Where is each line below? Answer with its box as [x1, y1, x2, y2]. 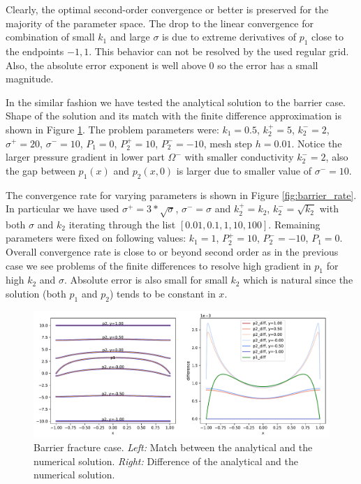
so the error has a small [217, 57, 318, 72]
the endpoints [6, 43, 64, 58]
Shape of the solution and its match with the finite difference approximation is [6, 108, 341, 123]
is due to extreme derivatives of [162, 29, 297, 44]
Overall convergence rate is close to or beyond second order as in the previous [6, 244, 339, 259]
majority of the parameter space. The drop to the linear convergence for [6, 15, 314, 30]
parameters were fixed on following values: [6, 230, 186, 245]
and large [110, 29, 150, 44]
